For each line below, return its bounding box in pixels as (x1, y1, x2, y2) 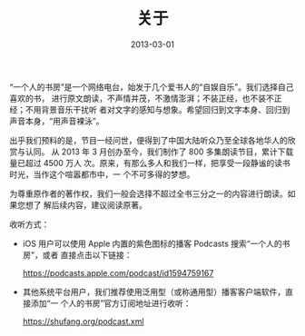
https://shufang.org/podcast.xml (22, 315, 144, 327)
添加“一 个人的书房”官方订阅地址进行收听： (30, 297, 192, 309)
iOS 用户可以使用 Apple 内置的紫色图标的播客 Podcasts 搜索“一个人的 (22, 238, 283, 249)
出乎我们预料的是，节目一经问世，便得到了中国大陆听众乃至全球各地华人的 (9, 134, 288, 145)
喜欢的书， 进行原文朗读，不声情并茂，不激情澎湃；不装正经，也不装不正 (9, 93, 282, 104)
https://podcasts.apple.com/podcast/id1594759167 (22, 267, 214, 278)
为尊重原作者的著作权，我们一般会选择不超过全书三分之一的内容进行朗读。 (9, 188, 288, 199)
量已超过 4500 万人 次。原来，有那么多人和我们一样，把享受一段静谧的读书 (9, 157, 290, 168)
